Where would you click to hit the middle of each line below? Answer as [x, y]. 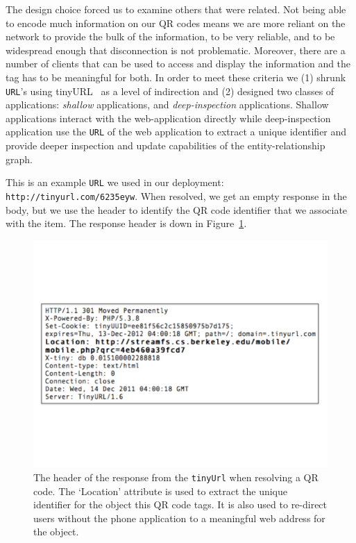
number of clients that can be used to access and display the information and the [178, 64]
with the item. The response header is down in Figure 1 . [126, 223]
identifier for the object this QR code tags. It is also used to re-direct [180, 504]
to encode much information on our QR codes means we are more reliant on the [176, 23]
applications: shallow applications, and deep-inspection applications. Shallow [167, 105]
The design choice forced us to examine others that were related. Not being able [176, 9]
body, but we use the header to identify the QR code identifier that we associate [177, 209]
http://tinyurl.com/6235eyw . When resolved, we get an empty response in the [176, 195]
